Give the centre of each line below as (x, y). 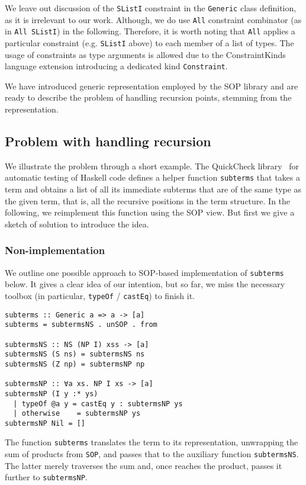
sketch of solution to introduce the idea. (77, 224)
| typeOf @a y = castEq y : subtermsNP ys (98, 404)
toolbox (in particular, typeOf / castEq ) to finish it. (100, 295)
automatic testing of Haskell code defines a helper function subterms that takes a (152, 177)
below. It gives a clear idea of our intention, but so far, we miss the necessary (145, 284)
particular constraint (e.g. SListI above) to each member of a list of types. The (149, 42)
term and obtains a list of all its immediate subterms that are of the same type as (153, 189)
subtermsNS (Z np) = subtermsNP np (75, 364)
